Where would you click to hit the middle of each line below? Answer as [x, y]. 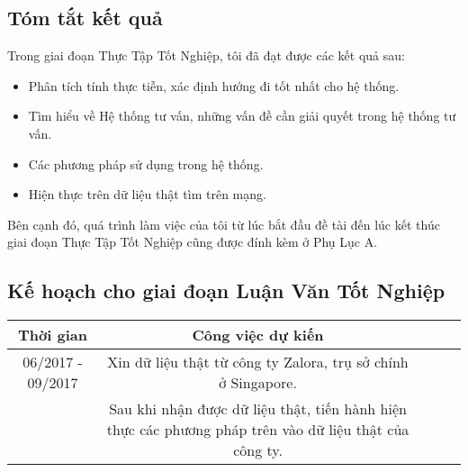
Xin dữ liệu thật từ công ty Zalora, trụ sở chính [258, 362]
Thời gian [53, 335]
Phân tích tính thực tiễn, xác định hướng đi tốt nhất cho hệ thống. [214, 85]
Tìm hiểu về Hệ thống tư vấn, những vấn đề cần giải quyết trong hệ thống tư [242, 116]
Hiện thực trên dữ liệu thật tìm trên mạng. [147, 194]
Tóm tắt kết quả [85, 18]
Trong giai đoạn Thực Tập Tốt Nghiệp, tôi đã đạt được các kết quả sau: [206, 55]
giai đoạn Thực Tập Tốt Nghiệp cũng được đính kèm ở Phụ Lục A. [193, 242]
